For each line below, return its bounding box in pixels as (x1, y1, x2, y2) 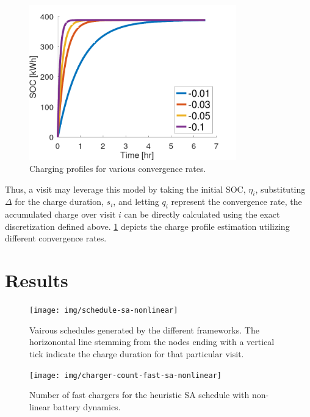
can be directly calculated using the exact (124, 208, 280, 221)
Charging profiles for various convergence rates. (29, 162, 206, 174)
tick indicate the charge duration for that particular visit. (29, 347, 244, 360)
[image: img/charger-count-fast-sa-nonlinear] (29, 371, 222, 380)
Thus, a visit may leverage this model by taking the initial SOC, (5, 182, 246, 195)
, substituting (255, 182, 306, 195)
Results (5, 268, 68, 293)
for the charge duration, (15, 195, 104, 208)
